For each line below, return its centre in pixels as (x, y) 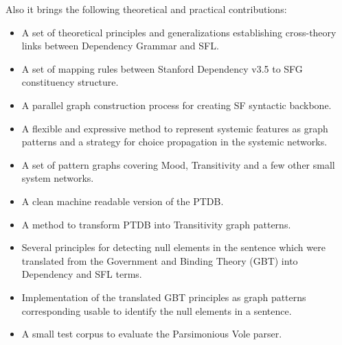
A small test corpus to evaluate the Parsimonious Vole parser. (152, 334)
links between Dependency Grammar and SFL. (120, 46)
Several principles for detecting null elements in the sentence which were (173, 247)
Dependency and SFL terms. (82, 274)
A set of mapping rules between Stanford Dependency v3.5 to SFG (162, 68)
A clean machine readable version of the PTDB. (123, 201)
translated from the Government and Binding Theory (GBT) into (160, 260)
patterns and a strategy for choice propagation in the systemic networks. (174, 142)
